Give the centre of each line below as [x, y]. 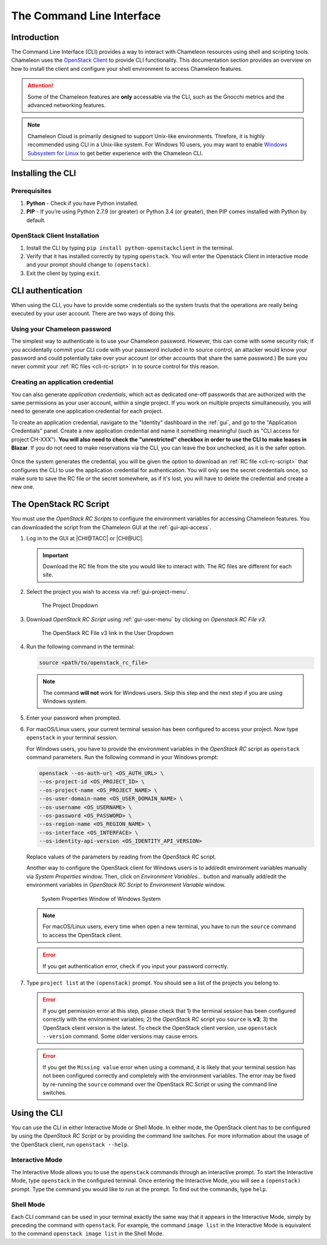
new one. [23, 487]
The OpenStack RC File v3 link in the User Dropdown [107, 632]
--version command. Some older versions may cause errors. [121, 1036]
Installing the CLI [44, 174]
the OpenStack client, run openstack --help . [70, 1144]
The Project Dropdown [70, 605]
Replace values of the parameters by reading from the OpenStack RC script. [121, 857]
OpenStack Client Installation [55, 236]
